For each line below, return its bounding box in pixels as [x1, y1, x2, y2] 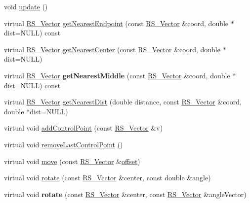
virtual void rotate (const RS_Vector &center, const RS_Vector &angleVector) [4, 189, 247, 199]
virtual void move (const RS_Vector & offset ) [4, 156, 140, 166]
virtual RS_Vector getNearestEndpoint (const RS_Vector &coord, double [4, 18, 229, 28]
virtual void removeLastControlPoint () [4, 139, 123, 149]
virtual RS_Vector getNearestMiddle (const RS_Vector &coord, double [4, 70, 230, 80]
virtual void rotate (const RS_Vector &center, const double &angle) [4, 172, 211, 183]
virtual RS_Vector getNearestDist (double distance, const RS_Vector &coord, [4, 97, 242, 107]
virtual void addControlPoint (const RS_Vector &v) [4, 123, 163, 133]
